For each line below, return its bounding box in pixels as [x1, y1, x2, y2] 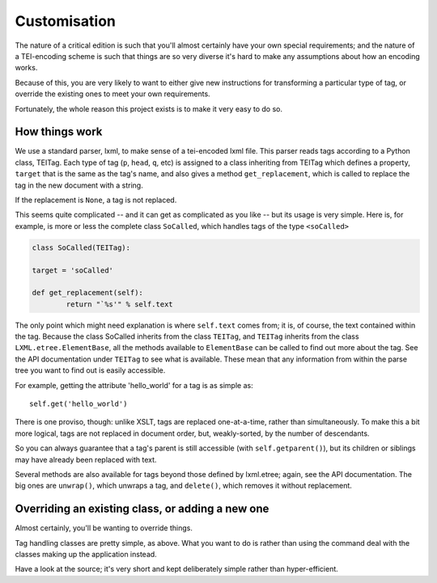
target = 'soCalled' [32, 265, 113, 275]
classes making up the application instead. [15, 550, 157, 560]
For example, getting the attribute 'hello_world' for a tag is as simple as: [15, 380, 254, 390]
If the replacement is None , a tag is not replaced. [15, 195, 177, 205]
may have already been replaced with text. [15, 454, 157, 464]
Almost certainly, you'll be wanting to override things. [15, 523, 193, 533]
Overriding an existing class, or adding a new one [15, 502, 269, 516]
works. [15, 63, 38, 73]
